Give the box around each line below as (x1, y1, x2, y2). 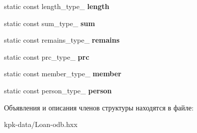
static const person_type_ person (4, 85, 112, 95)
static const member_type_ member (4, 68, 122, 79)
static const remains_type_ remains (4, 35, 120, 45)
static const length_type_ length (4, 1, 110, 11)
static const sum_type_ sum (4, 18, 95, 28)
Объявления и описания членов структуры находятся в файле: (4, 102, 194, 112)
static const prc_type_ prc (4, 51, 89, 62)
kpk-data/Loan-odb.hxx (4, 119, 78, 129)
